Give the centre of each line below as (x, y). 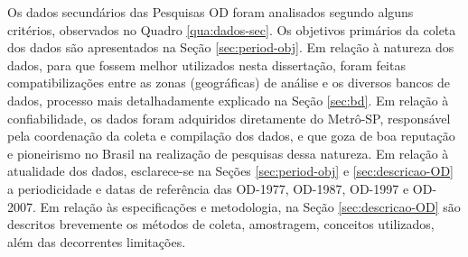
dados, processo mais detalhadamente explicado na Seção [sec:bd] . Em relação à (228, 100)
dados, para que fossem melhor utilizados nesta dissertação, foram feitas (206, 64)
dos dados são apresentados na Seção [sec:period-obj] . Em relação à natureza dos (231, 47)
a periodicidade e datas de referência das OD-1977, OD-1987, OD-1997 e (208, 188)
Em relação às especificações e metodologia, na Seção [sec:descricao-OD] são (250, 206)
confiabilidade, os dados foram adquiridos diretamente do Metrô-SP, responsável (229, 118)
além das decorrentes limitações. (97, 241)
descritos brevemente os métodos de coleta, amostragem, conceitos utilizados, (221, 224)
